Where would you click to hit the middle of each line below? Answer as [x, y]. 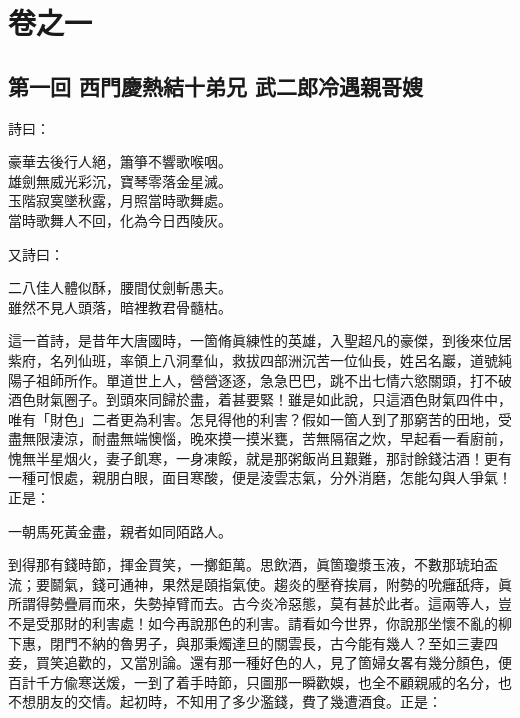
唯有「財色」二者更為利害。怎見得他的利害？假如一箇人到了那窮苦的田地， [253, 418]
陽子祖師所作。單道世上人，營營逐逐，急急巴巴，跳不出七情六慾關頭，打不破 [260, 379]
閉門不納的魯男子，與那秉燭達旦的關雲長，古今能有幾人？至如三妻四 [273, 642]
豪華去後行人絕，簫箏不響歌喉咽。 [120, 161]
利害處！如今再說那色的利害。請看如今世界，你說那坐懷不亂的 [294, 623]
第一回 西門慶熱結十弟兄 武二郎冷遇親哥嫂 [216, 85]
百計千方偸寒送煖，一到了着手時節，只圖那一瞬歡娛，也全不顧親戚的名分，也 [260, 681]
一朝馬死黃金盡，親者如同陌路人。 [120, 530]
